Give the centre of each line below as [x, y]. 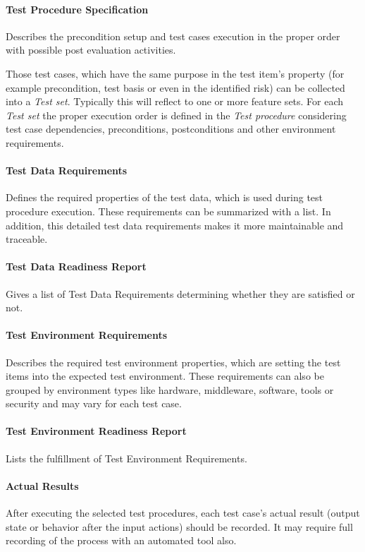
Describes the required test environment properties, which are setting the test [173, 362]
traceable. [27, 239]
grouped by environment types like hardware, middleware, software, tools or [170, 389]
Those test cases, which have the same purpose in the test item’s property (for [175, 73]
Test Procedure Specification [77, 9]
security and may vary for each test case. [94, 403]
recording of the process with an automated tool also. [121, 540]
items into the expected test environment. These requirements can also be [165, 376]
